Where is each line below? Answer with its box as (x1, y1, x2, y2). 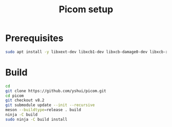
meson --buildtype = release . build (5, 108, 81, 113)
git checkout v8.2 (5, 98, 45, 103)
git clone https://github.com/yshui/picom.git (5, 88, 106, 93)
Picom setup (58, 4, 114, 15)
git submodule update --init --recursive (5, 102, 95, 108)
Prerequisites (5, 32, 64, 44)
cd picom (5, 93, 24, 98)
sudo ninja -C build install (5, 117, 68, 122)
